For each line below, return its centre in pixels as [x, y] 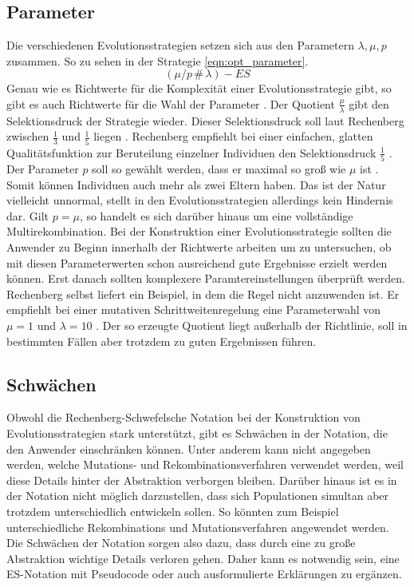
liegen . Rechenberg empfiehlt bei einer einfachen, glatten [233, 136]
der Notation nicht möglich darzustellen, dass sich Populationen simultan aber [198, 496]
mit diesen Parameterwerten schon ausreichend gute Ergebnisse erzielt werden [197, 262]
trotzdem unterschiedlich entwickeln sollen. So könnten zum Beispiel [173, 511]
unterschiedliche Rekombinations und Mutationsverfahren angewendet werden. [198, 527]
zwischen [28, 136]
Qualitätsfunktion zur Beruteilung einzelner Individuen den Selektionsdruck [191, 152]
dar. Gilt [28, 215]
